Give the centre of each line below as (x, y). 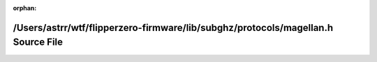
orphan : (25, 8)
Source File (38, 42)
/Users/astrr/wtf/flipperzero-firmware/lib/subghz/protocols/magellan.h (173, 28)
